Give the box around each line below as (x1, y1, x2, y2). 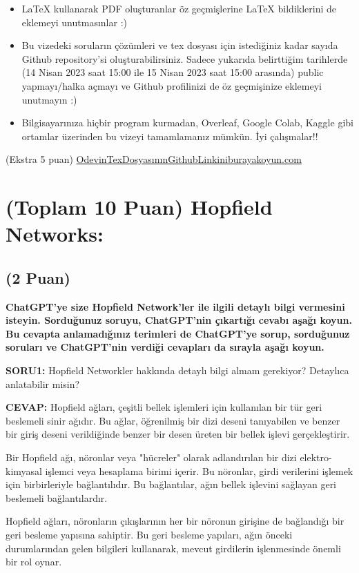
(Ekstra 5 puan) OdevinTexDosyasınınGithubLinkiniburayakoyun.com (6, 152, 302, 166)
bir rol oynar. (6, 554, 62, 569)
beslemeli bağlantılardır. (6, 490, 108, 505)
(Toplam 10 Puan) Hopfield (6, 193, 273, 221)
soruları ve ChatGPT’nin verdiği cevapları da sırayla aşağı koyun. (6, 340, 324, 354)
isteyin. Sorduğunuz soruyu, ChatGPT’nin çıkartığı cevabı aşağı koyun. (6, 313, 352, 327)
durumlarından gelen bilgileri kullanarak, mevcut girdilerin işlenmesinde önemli (6, 541, 341, 555)
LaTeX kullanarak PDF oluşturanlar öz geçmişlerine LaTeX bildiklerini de (21, 1, 336, 15)
